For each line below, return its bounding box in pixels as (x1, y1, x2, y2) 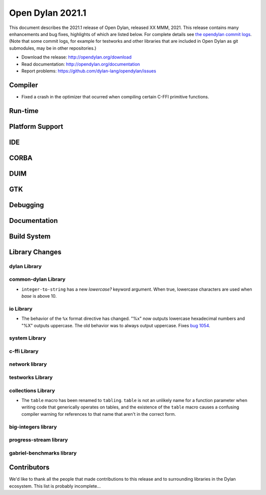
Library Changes (9, 247, 62, 256)
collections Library (9, 387, 55, 394)
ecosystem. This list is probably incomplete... (9, 483, 101, 489)
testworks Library (9, 374, 53, 381)
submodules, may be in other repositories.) (9, 45, 97, 51)
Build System (9, 232, 51, 241)
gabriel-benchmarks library (9, 449, 77, 456)
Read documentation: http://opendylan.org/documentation (21, 61, 140, 67)
